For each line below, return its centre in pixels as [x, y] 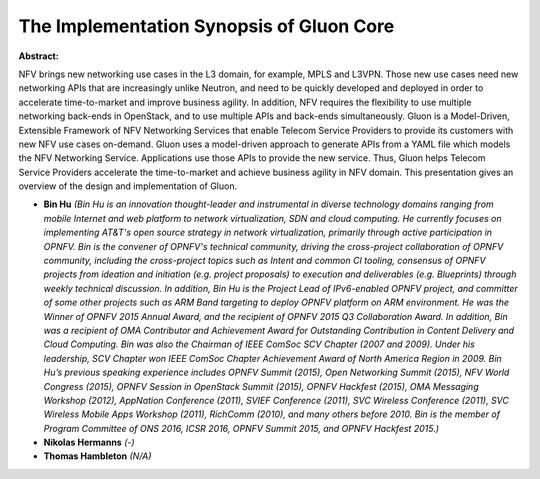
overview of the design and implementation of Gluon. [128, 186]
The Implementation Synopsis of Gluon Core [206, 26]
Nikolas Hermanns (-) [89, 442]
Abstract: [38, 56]
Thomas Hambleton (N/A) [97, 456]
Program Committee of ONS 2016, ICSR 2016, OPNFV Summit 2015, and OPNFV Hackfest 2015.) [241, 428]
